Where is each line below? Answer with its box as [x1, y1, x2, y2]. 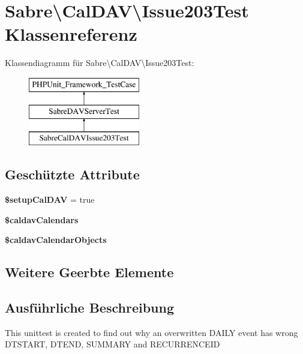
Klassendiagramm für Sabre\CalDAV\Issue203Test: [5, 56, 194, 69]
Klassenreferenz [5, 22, 137, 46]
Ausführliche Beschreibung [5, 298, 174, 317]
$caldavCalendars [5, 213, 79, 226]
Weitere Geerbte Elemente [5, 263, 174, 281]
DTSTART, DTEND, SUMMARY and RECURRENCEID [5, 338, 220, 350]
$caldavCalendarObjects [5, 233, 107, 246]
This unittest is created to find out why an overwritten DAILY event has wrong [5, 326, 298, 338]
